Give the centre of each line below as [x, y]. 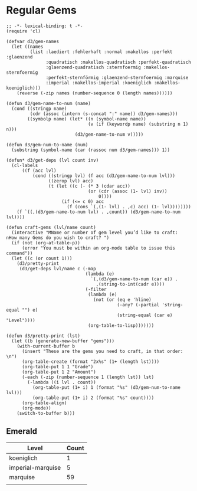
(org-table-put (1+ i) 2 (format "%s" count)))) [93, 398]
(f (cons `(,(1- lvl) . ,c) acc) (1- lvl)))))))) [129, 207]
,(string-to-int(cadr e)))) [130, 284]
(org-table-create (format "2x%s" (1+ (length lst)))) [91, 361]
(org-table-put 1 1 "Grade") [58, 366]
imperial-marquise [35, 467]
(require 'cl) [24, 31]
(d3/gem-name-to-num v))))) [109, 134]
